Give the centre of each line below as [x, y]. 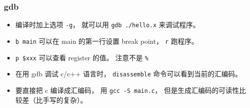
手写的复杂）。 [65, 99]
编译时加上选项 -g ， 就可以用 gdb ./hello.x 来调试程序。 [107, 25]
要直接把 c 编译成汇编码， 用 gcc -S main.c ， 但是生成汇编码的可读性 [127, 90]
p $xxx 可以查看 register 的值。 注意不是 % [82, 57]
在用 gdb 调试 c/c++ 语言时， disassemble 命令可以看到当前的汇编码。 [129, 74]
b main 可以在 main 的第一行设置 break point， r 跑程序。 [107, 41]
